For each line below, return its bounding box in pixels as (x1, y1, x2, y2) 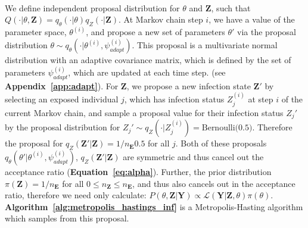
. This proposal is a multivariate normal (132, 39, 278, 51)
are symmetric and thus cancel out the (123, 150, 264, 163)
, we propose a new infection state (126, 79, 251, 92)
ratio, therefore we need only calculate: (5, 189, 147, 201)
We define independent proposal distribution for (5, 1, 180, 14)
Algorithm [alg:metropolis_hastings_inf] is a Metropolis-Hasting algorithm (5, 200, 303, 213)
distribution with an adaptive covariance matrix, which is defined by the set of (5, 54, 291, 66)
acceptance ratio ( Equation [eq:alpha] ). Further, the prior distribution (5, 165, 272, 177)
